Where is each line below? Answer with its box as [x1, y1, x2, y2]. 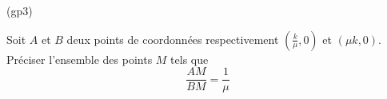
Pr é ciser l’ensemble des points [6, 50, 153, 67]
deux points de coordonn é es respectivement [66, 30, 279, 47]
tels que [170, 50, 209, 67]
